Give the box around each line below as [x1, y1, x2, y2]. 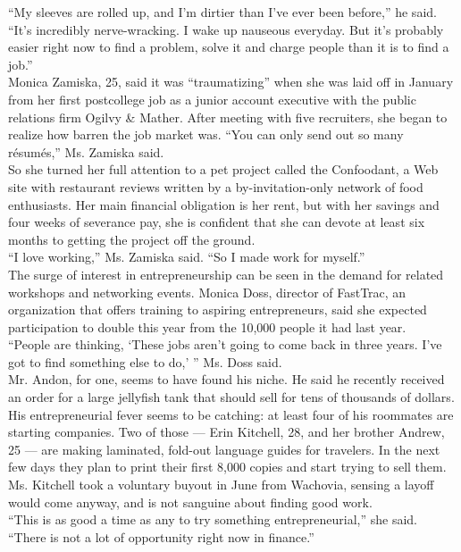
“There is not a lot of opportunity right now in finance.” [8, 527, 314, 546]
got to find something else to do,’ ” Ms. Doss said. [8, 352, 282, 371]
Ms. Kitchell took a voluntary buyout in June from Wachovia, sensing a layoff [8, 475, 434, 494]
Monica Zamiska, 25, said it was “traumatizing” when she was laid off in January [8, 72, 454, 91]
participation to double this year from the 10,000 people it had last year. [8, 317, 407, 336]
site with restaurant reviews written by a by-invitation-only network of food [8, 177, 423, 196]
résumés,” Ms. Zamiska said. [8, 142, 164, 161]
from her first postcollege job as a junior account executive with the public [8, 89, 416, 108]
